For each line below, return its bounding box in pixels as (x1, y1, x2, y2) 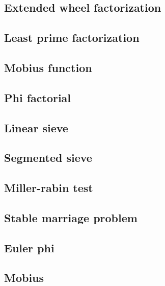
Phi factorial (4, 89, 71, 105)
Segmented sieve (4, 150, 92, 165)
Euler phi (4, 240, 54, 255)
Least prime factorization (4, 30, 140, 45)
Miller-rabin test (4, 180, 93, 196)
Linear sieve (4, 120, 68, 135)
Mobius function (4, 59, 92, 75)
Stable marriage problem (4, 209, 137, 225)
